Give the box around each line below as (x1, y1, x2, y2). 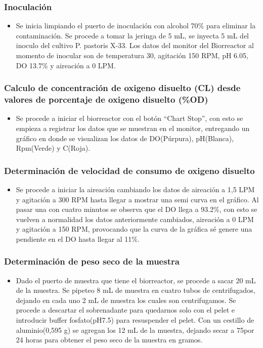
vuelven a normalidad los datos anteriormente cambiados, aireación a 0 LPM (16, 213, 254, 224)
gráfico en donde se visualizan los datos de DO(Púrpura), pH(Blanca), (16, 133, 234, 143)
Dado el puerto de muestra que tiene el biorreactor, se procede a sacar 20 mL (16, 275, 256, 285)
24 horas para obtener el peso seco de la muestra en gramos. (16, 334, 203, 345)
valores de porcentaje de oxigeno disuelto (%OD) (4, 93, 208, 106)
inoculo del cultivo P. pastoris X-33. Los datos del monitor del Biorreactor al (16, 40, 254, 51)
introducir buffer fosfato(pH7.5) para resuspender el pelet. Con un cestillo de (16, 315, 254, 325)
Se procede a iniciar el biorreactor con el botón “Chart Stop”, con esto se (16, 113, 243, 123)
